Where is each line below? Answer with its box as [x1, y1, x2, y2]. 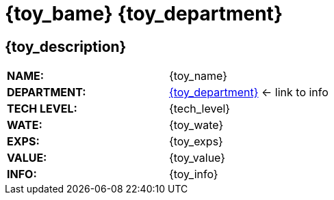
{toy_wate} [168, 118, 224, 132]
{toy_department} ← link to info [168, 85, 329, 100]
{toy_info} [168, 167, 218, 182]
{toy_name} [168, 69, 228, 83]
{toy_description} [5, 38, 127, 55]
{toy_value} [168, 151, 226, 165]
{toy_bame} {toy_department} [5, 2, 283, 25]
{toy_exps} [168, 134, 223, 149]
